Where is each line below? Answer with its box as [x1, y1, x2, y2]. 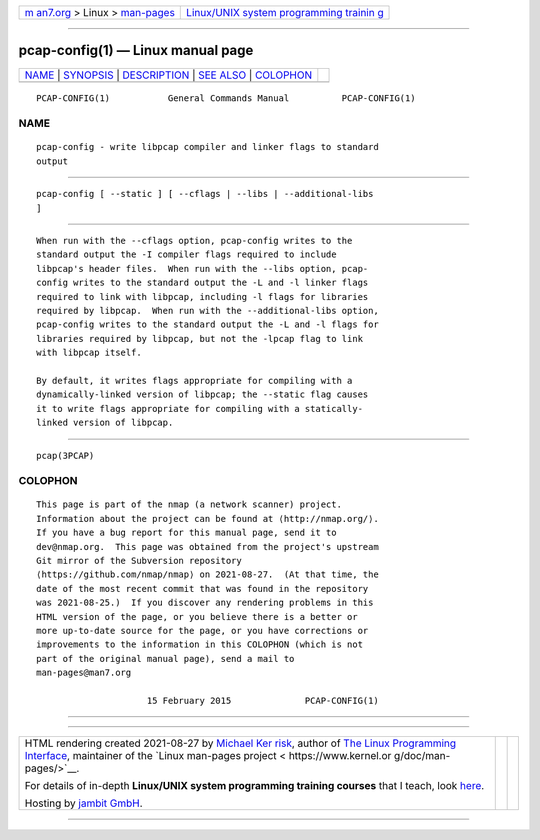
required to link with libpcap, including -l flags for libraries [36, 291, 369, 302]
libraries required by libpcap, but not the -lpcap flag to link [36, 333, 364, 344]
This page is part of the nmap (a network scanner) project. [36, 499, 342, 510]
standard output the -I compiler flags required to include [36, 249, 337, 260]
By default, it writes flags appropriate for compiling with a [36, 375, 353, 386]
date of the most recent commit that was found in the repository [36, 583, 369, 594]
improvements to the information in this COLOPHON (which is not [36, 639, 364, 650]
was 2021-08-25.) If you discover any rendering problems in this [36, 597, 374, 609]
